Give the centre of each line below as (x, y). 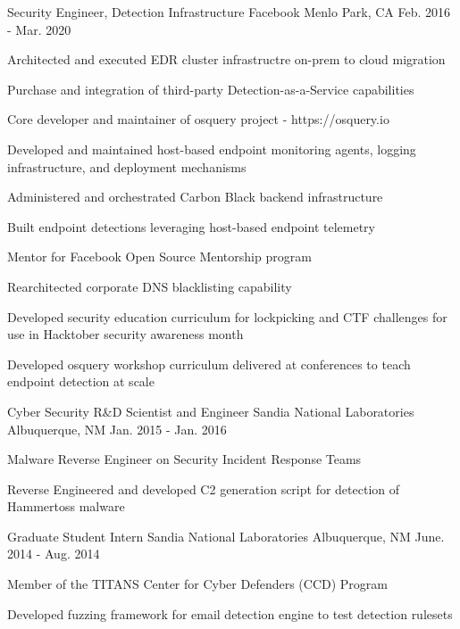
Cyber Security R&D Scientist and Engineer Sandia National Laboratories (211, 411)
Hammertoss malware (66, 506)
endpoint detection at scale (81, 381)
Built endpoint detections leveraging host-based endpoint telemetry (191, 226)
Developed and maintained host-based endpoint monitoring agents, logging (212, 149)
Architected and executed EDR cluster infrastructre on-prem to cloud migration (226, 59)
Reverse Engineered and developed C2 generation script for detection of (204, 488)
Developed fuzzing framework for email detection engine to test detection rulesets (230, 613)
